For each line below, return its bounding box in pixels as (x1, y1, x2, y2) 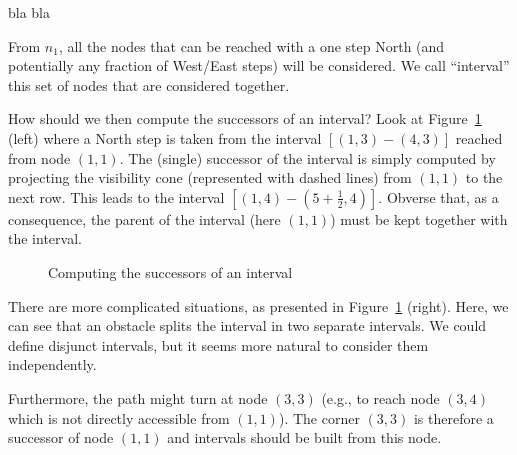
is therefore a (413, 407, 494, 428)
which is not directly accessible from (8, 407, 230, 428)
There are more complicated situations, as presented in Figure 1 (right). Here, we (8, 295, 509, 316)
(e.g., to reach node (321, 387, 440, 408)
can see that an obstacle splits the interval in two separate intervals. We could (8, 315, 487, 336)
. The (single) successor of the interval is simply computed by (119, 147, 496, 168)
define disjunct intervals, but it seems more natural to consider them (8, 334, 429, 355)
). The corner (278, 407, 360, 428)
